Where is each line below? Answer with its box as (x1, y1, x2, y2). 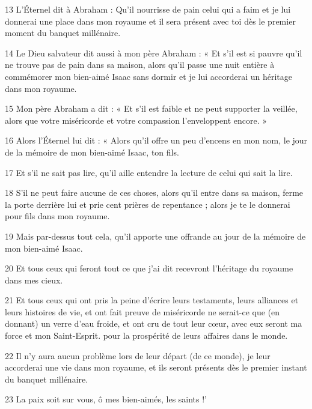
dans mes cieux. (5, 273, 63, 286)
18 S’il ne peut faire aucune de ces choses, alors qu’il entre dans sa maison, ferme (5, 186, 304, 199)
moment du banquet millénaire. (5, 26, 121, 39)
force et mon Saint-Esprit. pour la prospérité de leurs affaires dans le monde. (5, 329, 288, 342)
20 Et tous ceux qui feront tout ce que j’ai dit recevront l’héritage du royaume (5, 262, 293, 274)
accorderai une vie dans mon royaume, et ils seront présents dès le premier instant (5, 361, 307, 374)
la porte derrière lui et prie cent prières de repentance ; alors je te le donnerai (5, 198, 290, 210)
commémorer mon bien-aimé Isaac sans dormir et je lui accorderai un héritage (5, 70, 293, 82)
